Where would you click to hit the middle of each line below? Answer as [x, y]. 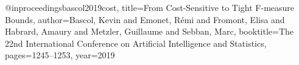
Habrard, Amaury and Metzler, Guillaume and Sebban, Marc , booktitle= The [149, 31]
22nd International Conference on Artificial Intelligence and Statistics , [136, 43]
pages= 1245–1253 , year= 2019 [60, 55]
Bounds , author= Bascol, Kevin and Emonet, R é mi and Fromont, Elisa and [145, 19]
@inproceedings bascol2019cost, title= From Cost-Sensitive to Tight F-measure [150, 7]
